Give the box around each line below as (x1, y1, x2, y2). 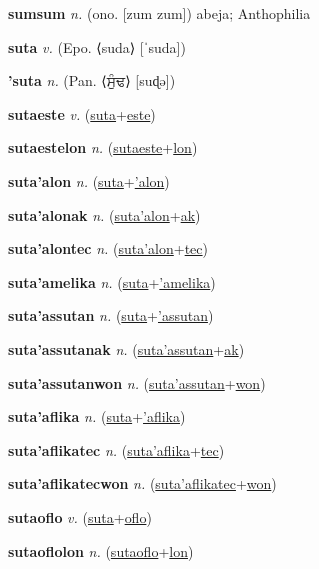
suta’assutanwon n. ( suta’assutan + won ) (8, 372, 266, 393)
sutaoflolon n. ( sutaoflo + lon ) (8, 540, 194, 561)
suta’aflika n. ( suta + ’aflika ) (8, 406, 186, 427)
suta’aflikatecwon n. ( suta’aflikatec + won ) (8, 473, 277, 494)
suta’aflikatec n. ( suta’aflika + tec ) (8, 439, 225, 460)
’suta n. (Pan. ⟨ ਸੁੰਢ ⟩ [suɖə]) (8, 70, 176, 91)
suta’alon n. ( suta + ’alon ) (8, 170, 170, 191)
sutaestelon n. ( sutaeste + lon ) (8, 137, 198, 158)
